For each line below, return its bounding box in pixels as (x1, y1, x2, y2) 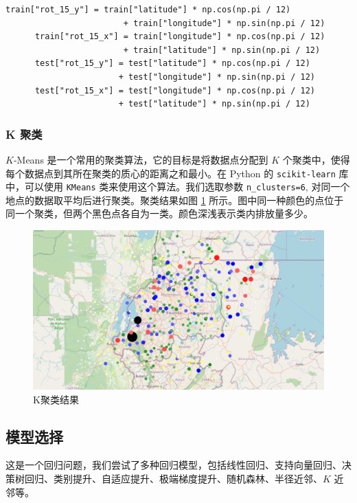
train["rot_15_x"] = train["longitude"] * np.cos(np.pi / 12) (34, 32, 325, 42)
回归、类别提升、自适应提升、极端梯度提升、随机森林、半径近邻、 (24, 471, 323, 485)
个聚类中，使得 (282, 152, 350, 166)
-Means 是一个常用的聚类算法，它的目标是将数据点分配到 (13, 152, 268, 166)
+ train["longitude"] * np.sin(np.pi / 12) (123, 18, 325, 28)
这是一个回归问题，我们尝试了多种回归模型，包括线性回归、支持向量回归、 (5, 458, 342, 472)
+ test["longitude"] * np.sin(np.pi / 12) (118, 71, 316, 82)
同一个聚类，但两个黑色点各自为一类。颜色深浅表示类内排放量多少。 (5, 206, 313, 221)
